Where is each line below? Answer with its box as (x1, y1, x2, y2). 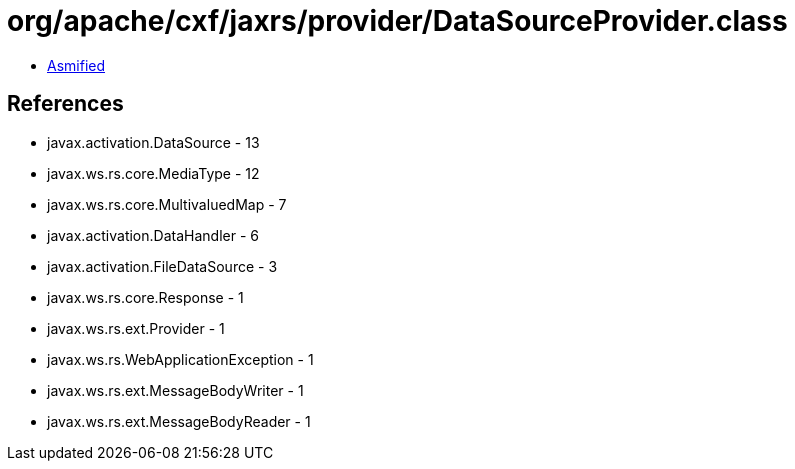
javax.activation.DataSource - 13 (47, 133, 260, 151)
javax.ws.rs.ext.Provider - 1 (47, 319, 225, 337)
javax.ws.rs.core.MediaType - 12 (47, 164, 260, 182)
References (7, 91, 124, 117)
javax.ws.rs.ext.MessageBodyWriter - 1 (47, 381, 304, 399)
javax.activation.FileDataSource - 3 (47, 257, 278, 275)
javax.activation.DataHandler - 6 (47, 226, 259, 244)
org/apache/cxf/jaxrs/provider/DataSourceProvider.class (7, 4, 788, 38)
